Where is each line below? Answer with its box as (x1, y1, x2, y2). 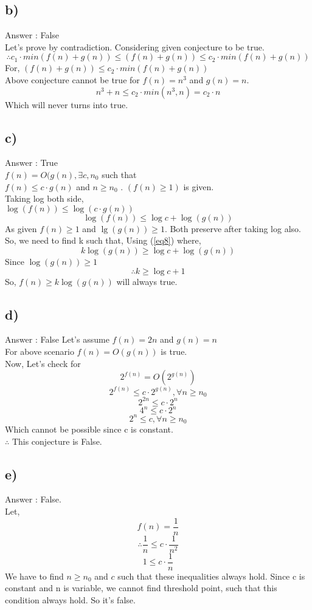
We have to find (5, 569, 64, 582)
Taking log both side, (5, 192, 84, 205)
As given (5, 222, 37, 235)
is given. (183, 180, 214, 193)
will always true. (116, 275, 178, 287)
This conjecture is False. (12, 434, 102, 447)
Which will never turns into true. (5, 98, 128, 111)
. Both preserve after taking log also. (164, 222, 301, 235)
